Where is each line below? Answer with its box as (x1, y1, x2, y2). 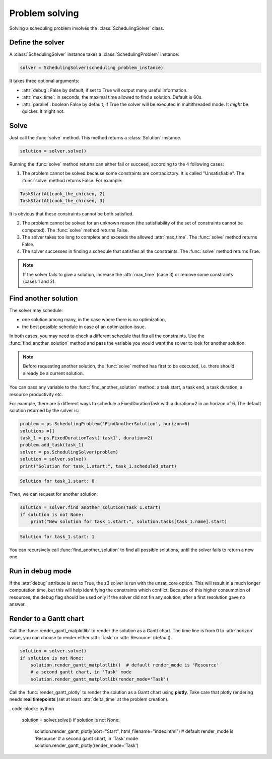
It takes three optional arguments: (9, 78, 80, 84)
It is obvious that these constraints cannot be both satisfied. (9, 211, 133, 216)
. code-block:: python (9, 705, 54, 712)
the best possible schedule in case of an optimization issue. (22, 324, 146, 330)
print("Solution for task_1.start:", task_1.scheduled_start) (20, 463, 177, 469)
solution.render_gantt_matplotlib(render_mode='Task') (30, 676, 169, 682)
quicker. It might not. (22, 108, 65, 114)
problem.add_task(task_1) (20, 442, 84, 448)
